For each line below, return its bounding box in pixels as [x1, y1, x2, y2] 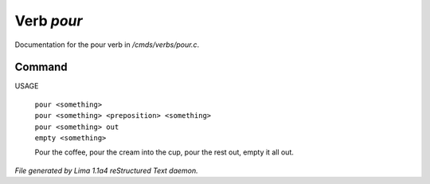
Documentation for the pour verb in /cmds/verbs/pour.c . [14, 40, 199, 49]
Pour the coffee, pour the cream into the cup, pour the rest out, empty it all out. [34, 147, 294, 157]
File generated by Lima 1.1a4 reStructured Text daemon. [14, 166, 198, 175]
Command [14, 61, 68, 74]
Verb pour [14, 12, 83, 29]
